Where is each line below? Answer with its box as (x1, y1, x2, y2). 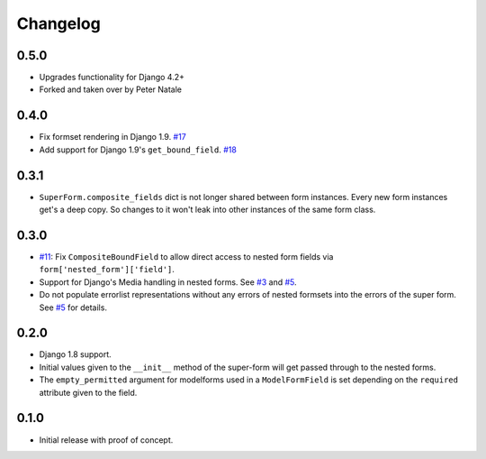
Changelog (16, 14, 101, 33)
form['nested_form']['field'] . (39, 264, 175, 275)
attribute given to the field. (39, 387, 138, 398)
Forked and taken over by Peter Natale (39, 84, 183, 95)
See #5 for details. (39, 302, 108, 313)
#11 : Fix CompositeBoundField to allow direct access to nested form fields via (39, 251, 334, 262)
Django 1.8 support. (39, 349, 112, 360)
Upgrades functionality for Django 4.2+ (39, 72, 184, 83)
